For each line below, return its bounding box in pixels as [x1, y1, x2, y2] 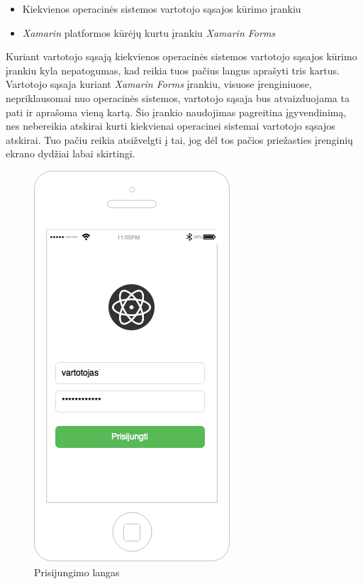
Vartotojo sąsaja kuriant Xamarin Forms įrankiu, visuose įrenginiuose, [6, 77, 312, 91]
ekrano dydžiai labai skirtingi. [6, 146, 135, 161]
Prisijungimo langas [34, 564, 120, 579]
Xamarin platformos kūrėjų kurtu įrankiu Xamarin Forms [22, 25, 276, 40]
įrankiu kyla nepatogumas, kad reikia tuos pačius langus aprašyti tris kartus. [6, 62, 340, 77]
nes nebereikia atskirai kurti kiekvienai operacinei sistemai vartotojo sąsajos [6, 118, 335, 133]
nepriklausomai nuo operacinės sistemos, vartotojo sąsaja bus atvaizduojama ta [6, 90, 350, 105]
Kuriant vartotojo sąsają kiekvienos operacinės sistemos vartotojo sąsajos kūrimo [6, 49, 357, 64]
